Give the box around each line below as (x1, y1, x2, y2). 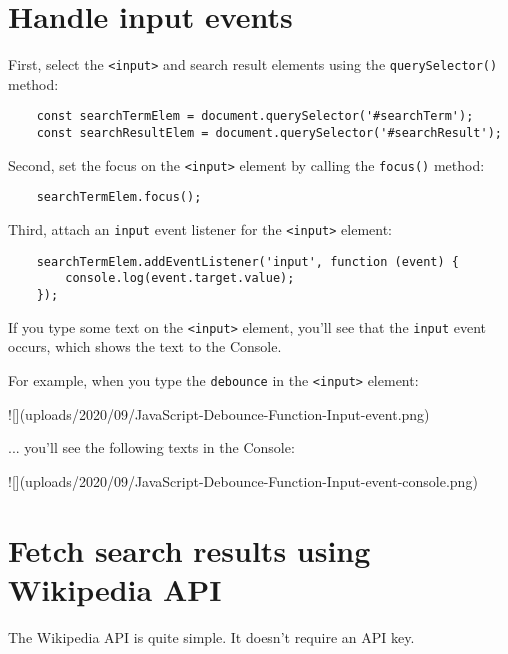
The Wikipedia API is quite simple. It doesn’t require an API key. (8, 626, 415, 647)
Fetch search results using (8, 529, 371, 570)
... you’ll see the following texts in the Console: (8, 437, 295, 458)
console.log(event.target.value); (65, 271, 295, 286)
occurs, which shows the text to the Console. (8, 336, 282, 357)
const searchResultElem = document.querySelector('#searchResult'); (36, 126, 502, 141)
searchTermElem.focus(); (36, 190, 202, 205)
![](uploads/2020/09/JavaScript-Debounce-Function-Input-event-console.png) (8, 470, 478, 491)
